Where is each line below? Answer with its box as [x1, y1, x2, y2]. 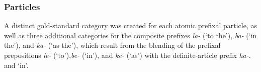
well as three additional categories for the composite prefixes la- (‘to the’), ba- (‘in [4, 30, 257, 40]
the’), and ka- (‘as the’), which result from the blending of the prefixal [4, 40, 221, 50]
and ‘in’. [4, 59, 29, 70]
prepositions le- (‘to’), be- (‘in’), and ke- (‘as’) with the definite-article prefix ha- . [4, 50, 251, 60]
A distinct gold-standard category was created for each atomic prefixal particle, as [4, 20, 257, 31]
